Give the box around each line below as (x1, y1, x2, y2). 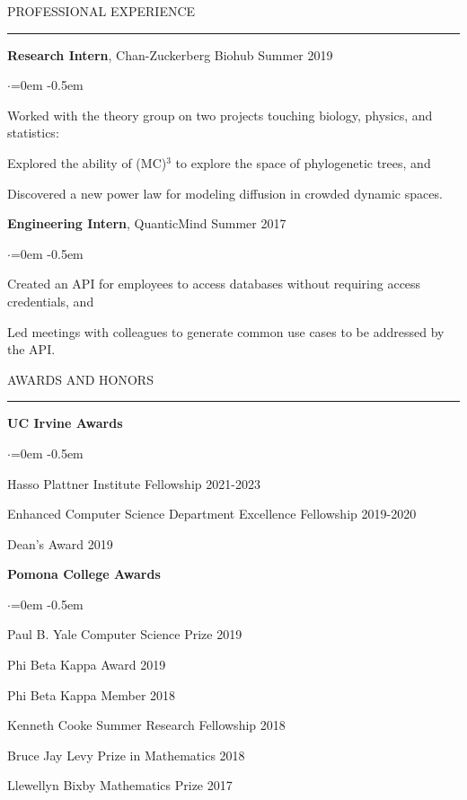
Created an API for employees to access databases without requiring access (7, 274, 421, 293)
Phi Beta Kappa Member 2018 (7, 685, 176, 704)
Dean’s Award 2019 (7, 534, 113, 553)
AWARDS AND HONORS (7, 369, 154, 388)
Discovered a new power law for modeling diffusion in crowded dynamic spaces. (7, 183, 443, 202)
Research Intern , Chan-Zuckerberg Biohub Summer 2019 (7, 45, 333, 64)
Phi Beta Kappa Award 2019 (7, 655, 166, 674)
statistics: (7, 123, 59, 142)
